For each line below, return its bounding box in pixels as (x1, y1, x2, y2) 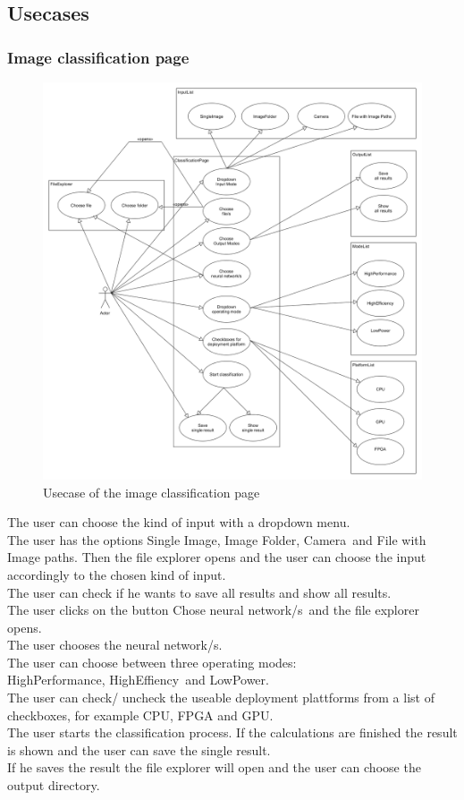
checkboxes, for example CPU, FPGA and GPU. (7, 705, 274, 724)
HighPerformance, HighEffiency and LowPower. (7, 670, 269, 689)
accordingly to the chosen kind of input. (7, 565, 226, 583)
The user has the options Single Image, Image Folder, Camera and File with (7, 530, 426, 549)
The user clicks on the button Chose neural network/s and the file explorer (7, 600, 419, 619)
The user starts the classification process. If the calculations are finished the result (7, 723, 458, 742)
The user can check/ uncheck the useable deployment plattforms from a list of (7, 688, 434, 707)
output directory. (7, 776, 100, 795)
